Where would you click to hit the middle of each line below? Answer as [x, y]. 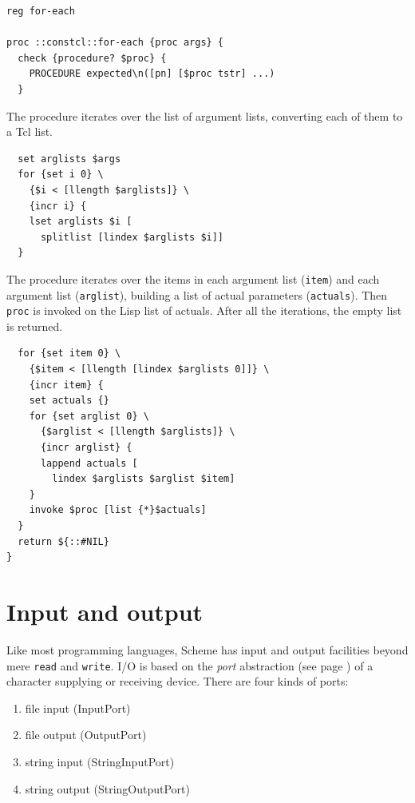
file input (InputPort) [78, 708]
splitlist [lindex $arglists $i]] [132, 237]
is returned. [35, 326]
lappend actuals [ [89, 463]
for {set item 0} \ [69, 354]
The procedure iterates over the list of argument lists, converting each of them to [205, 115]
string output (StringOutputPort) [107, 788]
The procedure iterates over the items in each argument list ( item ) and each [193, 278]
